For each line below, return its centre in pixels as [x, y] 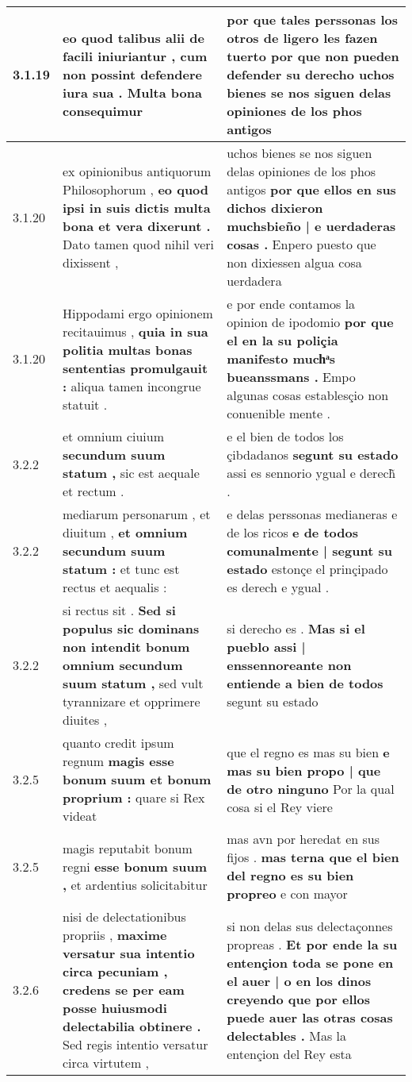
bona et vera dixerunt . [137, 226]
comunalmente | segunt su [309, 551]
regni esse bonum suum [135, 866]
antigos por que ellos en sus [311, 189]
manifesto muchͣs [281, 358]
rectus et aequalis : [115, 587]
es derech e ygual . [278, 587]
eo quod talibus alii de [134, 38]
